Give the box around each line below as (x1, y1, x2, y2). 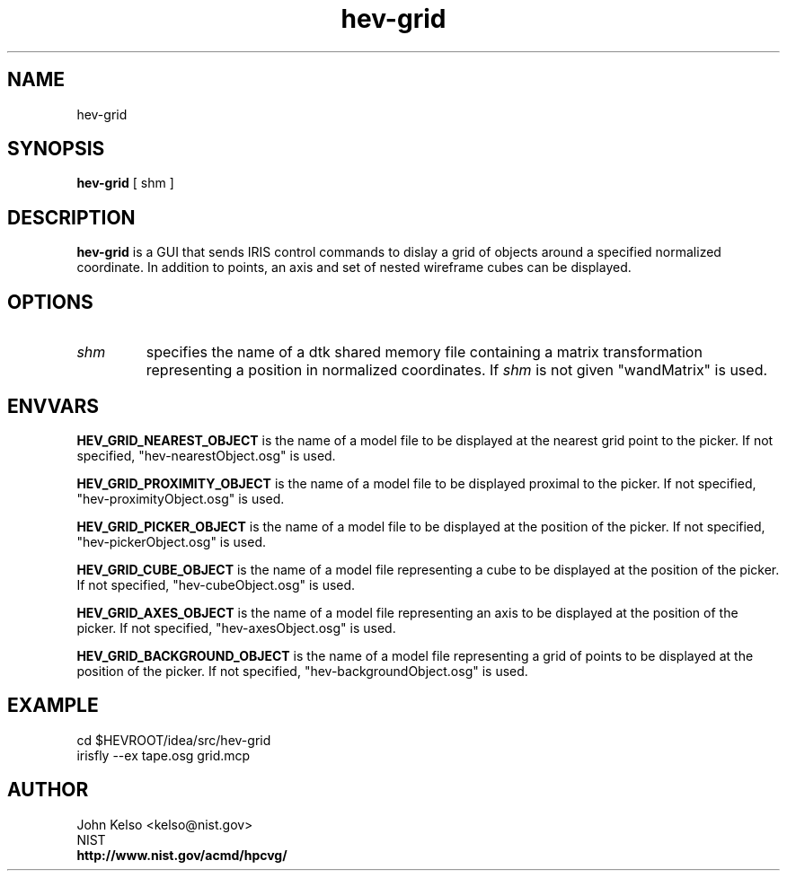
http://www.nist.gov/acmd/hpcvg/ (76, 847, 287, 863)
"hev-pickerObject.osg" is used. (76, 533, 267, 549)
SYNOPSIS (7, 137, 105, 161)
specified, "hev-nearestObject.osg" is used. (76, 447, 336, 463)
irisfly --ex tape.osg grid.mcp (76, 747, 251, 763)
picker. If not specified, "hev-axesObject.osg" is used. (76, 619, 396, 636)
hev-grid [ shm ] (76, 175, 174, 191)
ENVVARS (7, 394, 99, 417)
